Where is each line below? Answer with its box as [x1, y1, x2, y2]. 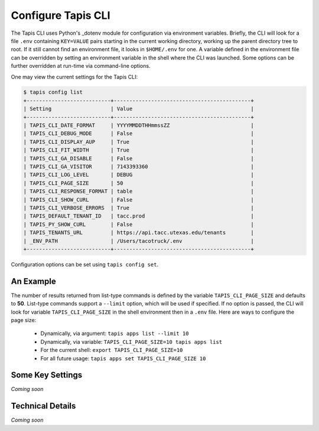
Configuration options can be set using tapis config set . [11, 261, 159, 268]
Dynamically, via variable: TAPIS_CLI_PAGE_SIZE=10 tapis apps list [40, 338, 223, 345]
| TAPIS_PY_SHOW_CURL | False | [23, 221, 254, 228]
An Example [11, 276, 56, 286]
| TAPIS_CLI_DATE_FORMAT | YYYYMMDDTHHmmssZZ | [23, 122, 254, 129]
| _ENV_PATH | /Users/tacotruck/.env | [23, 238, 254, 244]
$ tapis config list [23, 89, 83, 96]
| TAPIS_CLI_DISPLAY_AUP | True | [23, 139, 254, 145]
